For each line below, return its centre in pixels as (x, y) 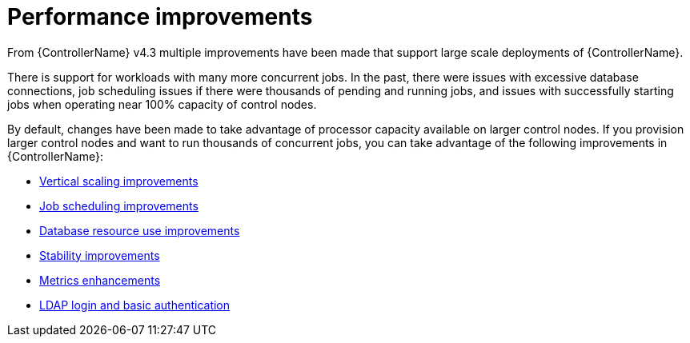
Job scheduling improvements (119, 205)
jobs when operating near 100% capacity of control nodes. (162, 104)
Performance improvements (160, 17)
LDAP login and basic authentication (135, 305)
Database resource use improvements (140, 230)
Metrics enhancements (100, 280)
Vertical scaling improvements (119, 181)
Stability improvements (100, 255)
